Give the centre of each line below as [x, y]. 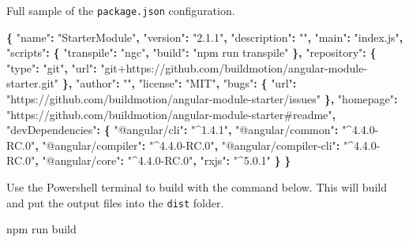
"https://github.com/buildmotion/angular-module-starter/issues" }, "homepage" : [202, 99]
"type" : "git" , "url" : [52, 67]
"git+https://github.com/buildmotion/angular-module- [234, 67]
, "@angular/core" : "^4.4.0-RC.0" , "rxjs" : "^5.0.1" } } [163, 160]
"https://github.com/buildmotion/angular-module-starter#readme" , [171, 114]
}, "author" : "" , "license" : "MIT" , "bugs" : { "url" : [179, 83]
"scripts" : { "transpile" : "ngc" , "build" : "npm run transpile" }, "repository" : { [191, 52]
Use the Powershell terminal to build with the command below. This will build [197, 187]
